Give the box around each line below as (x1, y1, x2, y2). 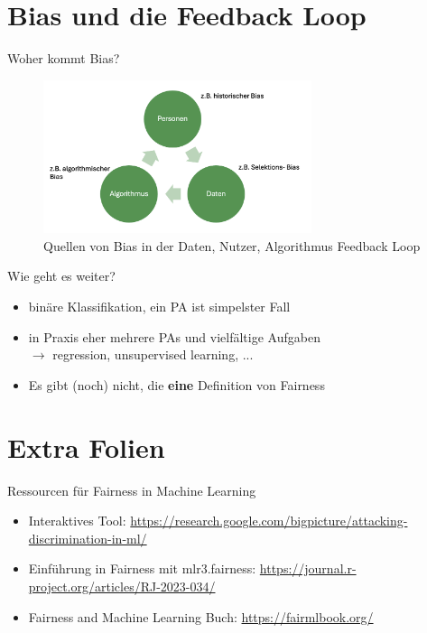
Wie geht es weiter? (7, 266, 116, 285)
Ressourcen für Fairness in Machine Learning (7, 480, 256, 499)
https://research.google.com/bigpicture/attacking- (130, 511, 408, 530)
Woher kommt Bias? (7, 49, 120, 68)
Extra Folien (7, 428, 165, 465)
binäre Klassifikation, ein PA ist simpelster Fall (28, 297, 291, 316)
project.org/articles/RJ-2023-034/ (28, 576, 216, 595)
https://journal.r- (259, 559, 357, 578)
